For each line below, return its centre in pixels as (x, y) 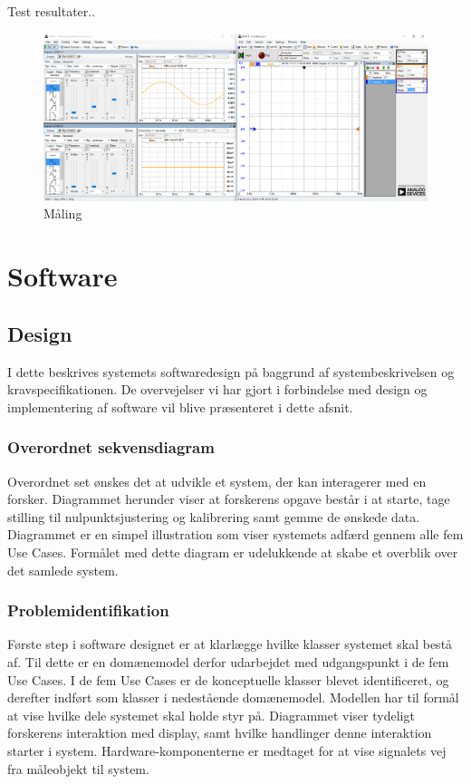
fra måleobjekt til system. (78, 768)
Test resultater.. (52, 11)
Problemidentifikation (88, 610)
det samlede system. (63, 570)
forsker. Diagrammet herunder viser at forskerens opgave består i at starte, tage (229, 499)
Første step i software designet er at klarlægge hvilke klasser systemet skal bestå (230, 644)
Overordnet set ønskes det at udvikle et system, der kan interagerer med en (217, 481)
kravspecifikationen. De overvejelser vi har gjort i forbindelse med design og (217, 389)
